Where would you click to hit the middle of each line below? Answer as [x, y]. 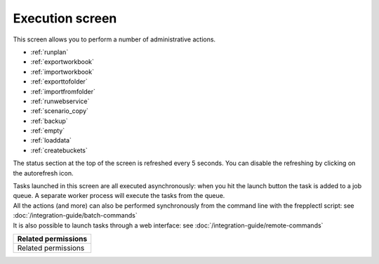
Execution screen [65, 18]
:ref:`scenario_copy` [60, 111]
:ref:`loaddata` [51, 140]
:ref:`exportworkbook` [62, 62]
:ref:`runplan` [49, 52]
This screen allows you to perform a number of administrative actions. [114, 39]
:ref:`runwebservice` [60, 101]
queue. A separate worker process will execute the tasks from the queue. [119, 196]
